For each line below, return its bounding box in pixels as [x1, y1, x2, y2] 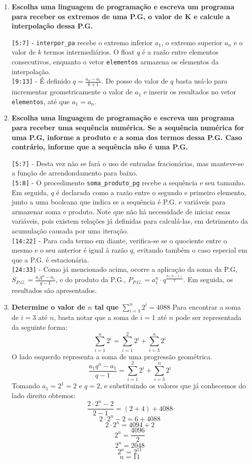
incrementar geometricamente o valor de [11, 87, 133, 97]
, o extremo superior [161, 37, 222, 47]
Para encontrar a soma [172, 301, 241, 312]
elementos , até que [11, 96, 70, 106]
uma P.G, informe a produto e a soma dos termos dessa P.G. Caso [11, 132, 242, 142]
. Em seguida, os [183, 274, 233, 285]
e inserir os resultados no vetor [143, 87, 236, 97]
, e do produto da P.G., [55, 274, 126, 285]
